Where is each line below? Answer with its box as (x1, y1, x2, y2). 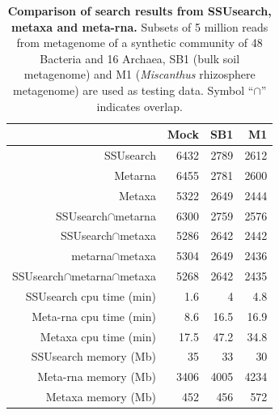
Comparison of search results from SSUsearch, (7, 2, 272, 19)
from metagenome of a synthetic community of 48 (16, 34, 263, 51)
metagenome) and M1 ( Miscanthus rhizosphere (23, 66, 256, 83)
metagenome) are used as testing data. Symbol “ (13, 81, 254, 98)
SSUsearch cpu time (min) (25, 287, 156, 304)
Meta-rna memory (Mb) (37, 368, 156, 385)
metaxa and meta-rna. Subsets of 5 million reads (11, 18, 268, 35)
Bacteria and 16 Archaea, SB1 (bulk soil (40, 49, 240, 66)
